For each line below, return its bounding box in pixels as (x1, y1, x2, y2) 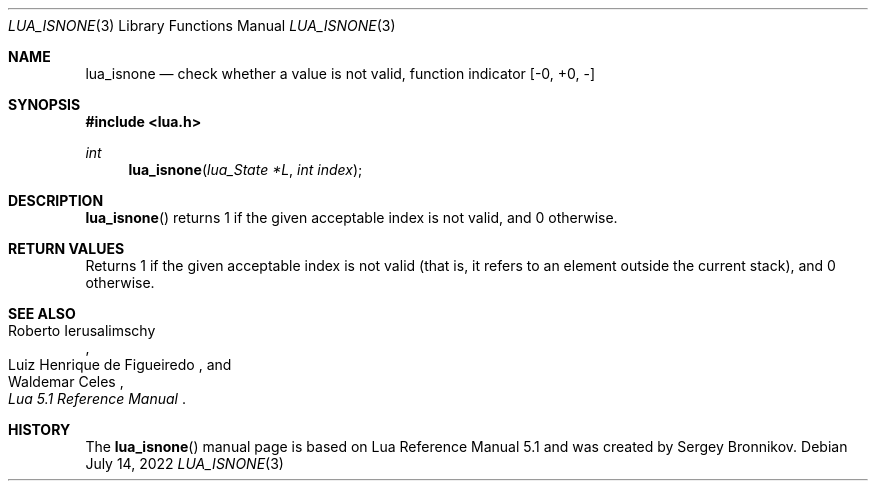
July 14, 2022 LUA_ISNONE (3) (85, 455, 284, 472)
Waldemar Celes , (8, 373, 124, 390)
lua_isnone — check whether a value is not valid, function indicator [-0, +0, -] (85, 65, 596, 82)
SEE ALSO (8, 305, 76, 322)
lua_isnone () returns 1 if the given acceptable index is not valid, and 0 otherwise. (85, 209, 618, 226)
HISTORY (8, 421, 71, 438)
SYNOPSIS (8, 96, 81, 113)
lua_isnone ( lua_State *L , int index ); (128, 161, 363, 178)
